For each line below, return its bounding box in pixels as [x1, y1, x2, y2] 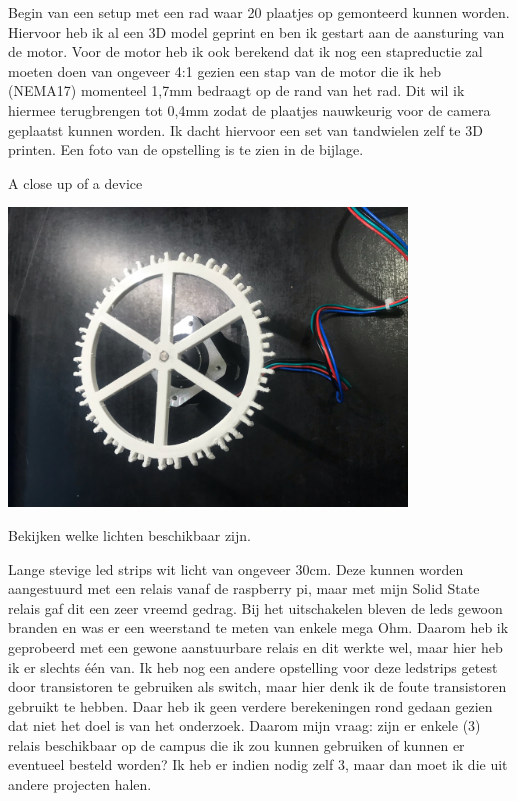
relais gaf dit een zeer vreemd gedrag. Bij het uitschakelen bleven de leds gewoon [8, 597, 503, 618]
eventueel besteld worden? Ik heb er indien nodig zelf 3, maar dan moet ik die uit [8, 754, 508, 775]
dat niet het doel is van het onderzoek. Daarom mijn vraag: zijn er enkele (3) [8, 715, 481, 736]
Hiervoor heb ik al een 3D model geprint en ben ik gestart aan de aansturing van [8, 21, 505, 42]
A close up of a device [8, 172, 143, 193]
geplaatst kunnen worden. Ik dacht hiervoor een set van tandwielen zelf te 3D [8, 119, 483, 140]
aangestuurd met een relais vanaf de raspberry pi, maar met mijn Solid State [8, 578, 480, 599]
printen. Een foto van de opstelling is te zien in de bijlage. [8, 139, 364, 160]
